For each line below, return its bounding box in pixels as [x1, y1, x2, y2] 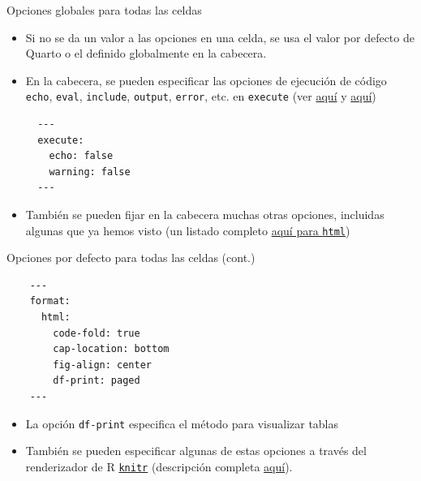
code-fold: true [53, 327, 140, 339]
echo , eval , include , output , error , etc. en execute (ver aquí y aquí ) [25, 88, 376, 105]
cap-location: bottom [53, 343, 170, 355]
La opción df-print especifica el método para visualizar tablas [25, 414, 339, 432]
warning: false [49, 165, 131, 178]
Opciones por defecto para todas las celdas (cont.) [6, 249, 256, 266]
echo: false [49, 150, 114, 162]
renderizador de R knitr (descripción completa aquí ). [25, 457, 293, 475]
